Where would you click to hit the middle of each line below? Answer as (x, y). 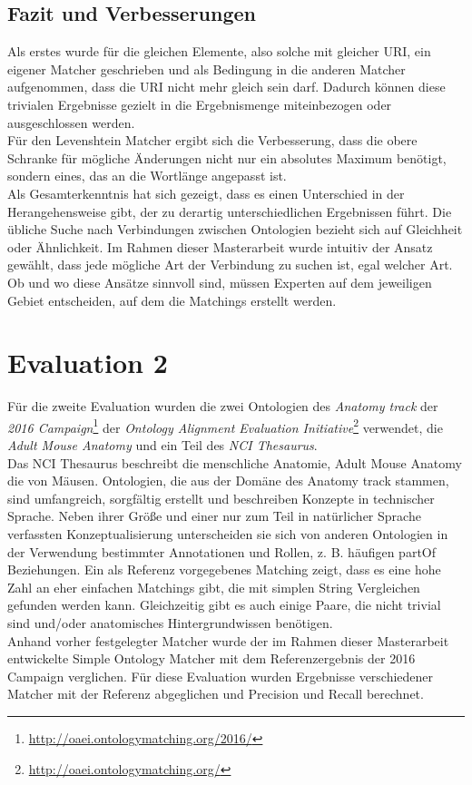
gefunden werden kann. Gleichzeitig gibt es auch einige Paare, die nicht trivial (224, 605)
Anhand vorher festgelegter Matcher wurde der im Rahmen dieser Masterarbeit (228, 640)
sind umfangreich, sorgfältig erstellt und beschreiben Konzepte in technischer (221, 498)
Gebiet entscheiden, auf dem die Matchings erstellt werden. (172, 300)
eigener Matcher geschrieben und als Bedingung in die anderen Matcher (206, 69)
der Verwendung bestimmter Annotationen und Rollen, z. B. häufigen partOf (222, 551)
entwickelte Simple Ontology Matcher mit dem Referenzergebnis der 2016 (211, 658)
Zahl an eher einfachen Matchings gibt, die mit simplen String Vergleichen (214, 587)
